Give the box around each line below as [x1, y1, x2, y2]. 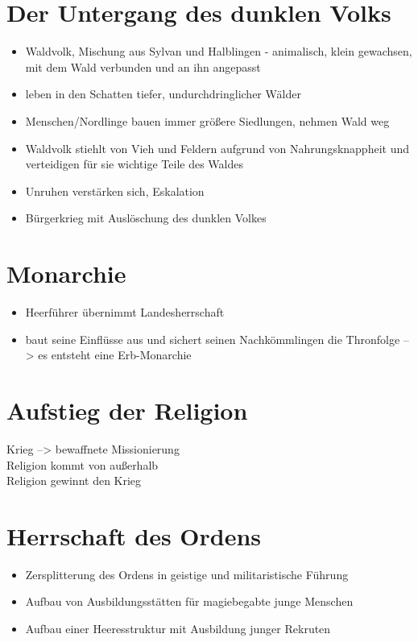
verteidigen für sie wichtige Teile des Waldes [25, 155, 243, 172]
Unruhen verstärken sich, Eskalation [25, 182, 205, 199]
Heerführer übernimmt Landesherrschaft [25, 304, 225, 320]
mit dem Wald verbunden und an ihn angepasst [25, 58, 261, 75]
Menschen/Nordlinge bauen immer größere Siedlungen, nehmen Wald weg [25, 112, 390, 129]
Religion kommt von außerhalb [6, 456, 159, 473]
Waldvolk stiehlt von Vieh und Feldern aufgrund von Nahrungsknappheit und [25, 139, 410, 156]
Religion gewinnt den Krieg [6, 472, 142, 489]
